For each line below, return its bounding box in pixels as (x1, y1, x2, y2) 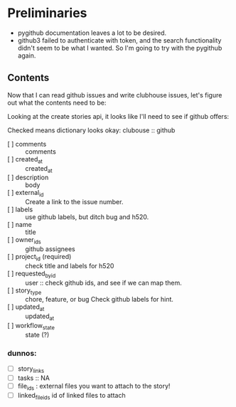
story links (17, 364, 45, 374)
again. (17, 51, 36, 60)
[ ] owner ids (7, 236, 41, 245)
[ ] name (7, 221, 32, 229)
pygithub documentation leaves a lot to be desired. (17, 28, 167, 37)
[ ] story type (7, 286, 42, 296)
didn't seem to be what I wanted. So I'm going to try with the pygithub (17, 43, 222, 52)
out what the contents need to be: (7, 98, 107, 107)
